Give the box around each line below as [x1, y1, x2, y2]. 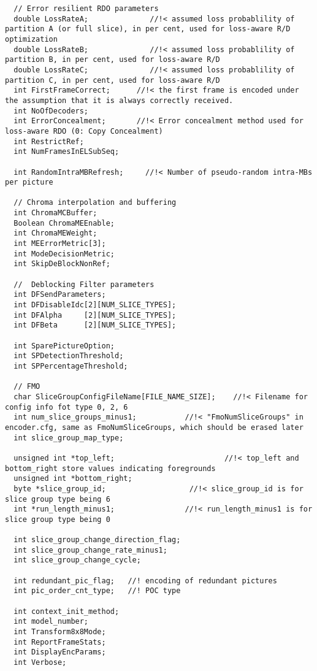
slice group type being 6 [5, 494, 110, 504]
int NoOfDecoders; [13, 106, 89, 115]
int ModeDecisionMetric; [13, 249, 115, 258]
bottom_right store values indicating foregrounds [5, 464, 216, 473]
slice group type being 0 [5, 515, 110, 524]
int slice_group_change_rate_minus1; [13, 545, 167, 554]
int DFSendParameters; [13, 290, 106, 299]
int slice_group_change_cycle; [13, 556, 141, 565]
